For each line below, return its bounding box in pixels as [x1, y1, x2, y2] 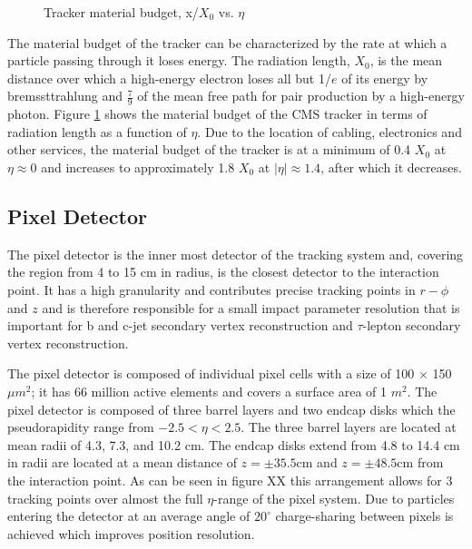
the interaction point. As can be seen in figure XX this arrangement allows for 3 [7, 470, 453, 489]
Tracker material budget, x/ [44, 3, 199, 21]
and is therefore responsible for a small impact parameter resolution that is [42, 298, 460, 317]
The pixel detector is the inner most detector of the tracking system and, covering [7, 244, 464, 263]
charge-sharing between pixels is [275, 506, 454, 525]
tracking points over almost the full [7, 488, 203, 507]
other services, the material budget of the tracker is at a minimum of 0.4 [7, 140, 411, 159]
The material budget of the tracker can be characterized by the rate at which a [7, 33, 447, 52]
